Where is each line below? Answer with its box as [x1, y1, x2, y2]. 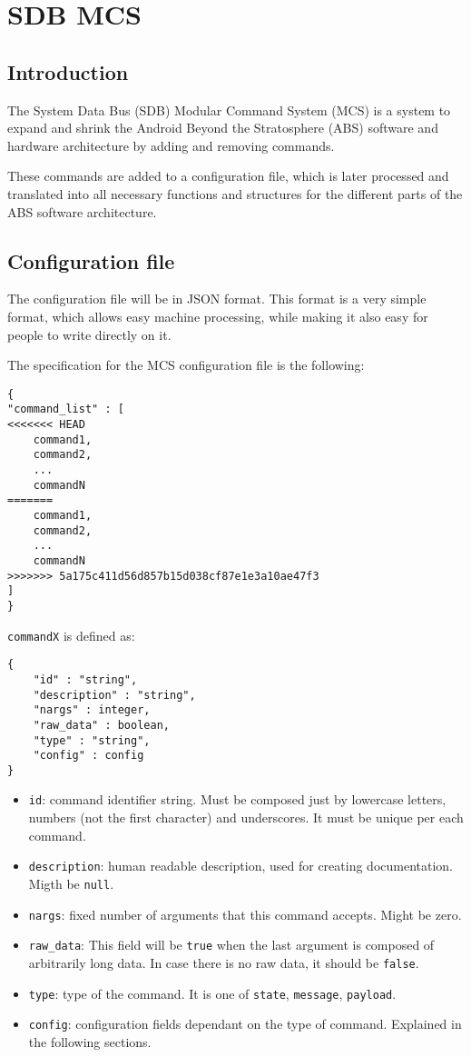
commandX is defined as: [7, 625, 135, 644]
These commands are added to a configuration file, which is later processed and [7, 166, 449, 185]
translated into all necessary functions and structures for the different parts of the [7, 184, 463, 203]
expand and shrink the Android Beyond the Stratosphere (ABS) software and [7, 118, 438, 137]
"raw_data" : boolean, [33, 718, 170, 732]
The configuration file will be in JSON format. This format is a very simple [7, 289, 427, 308]
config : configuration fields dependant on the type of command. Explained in [28, 1014, 462, 1033]
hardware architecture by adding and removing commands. [7, 135, 335, 155]
